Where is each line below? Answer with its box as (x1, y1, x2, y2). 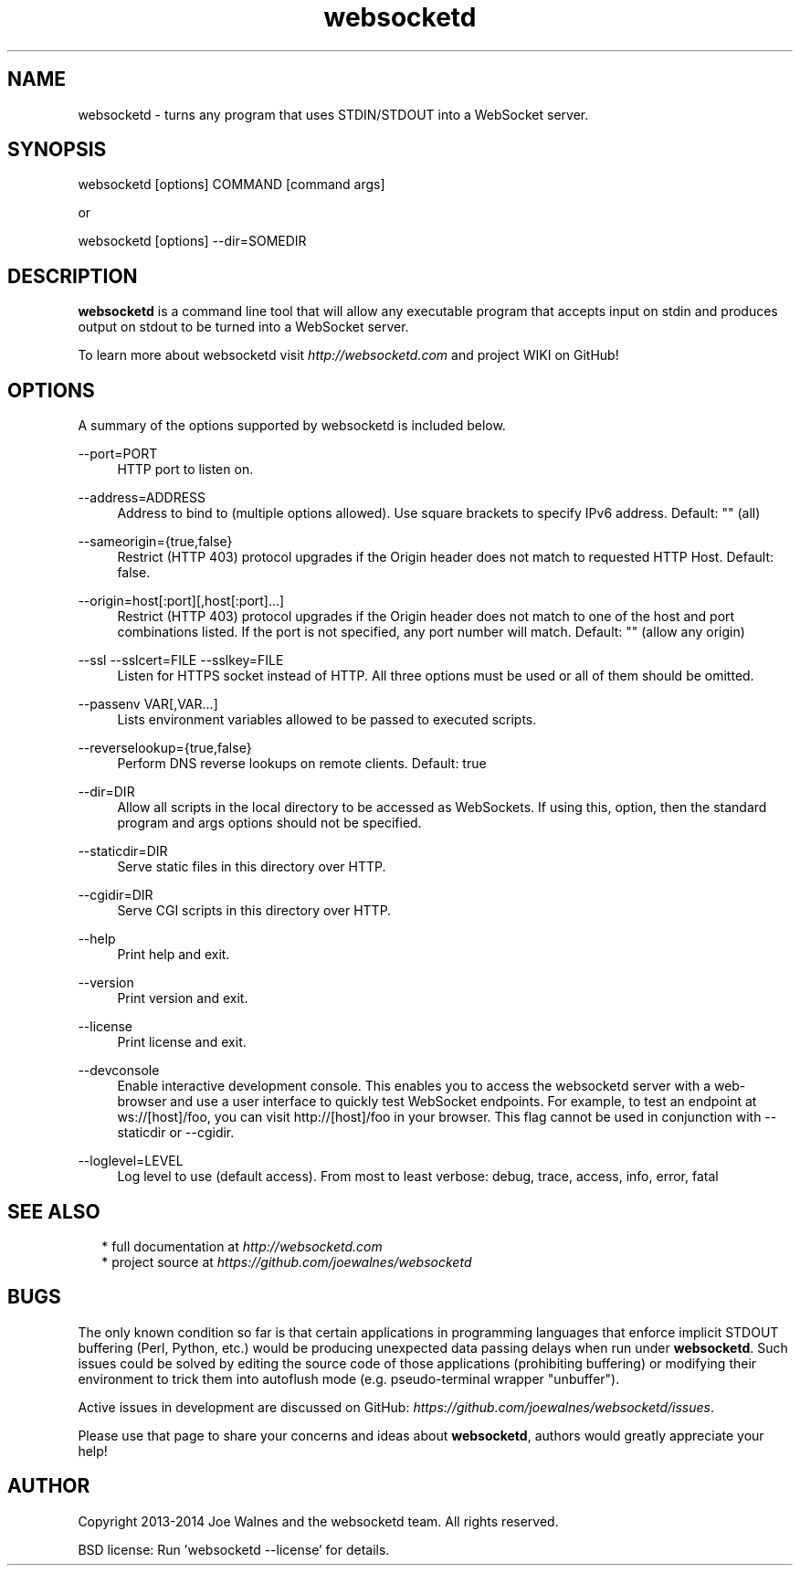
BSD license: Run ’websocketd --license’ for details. (78, 1541, 390, 1557)
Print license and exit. (117, 1034, 247, 1050)
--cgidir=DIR (78, 887, 153, 903)
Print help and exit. (117, 946, 230, 963)
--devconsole (78, 1062, 160, 1079)
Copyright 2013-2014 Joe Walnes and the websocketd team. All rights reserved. (78, 1513, 559, 1529)
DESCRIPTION (7, 264, 138, 288)
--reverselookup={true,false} (78, 740, 252, 756)
